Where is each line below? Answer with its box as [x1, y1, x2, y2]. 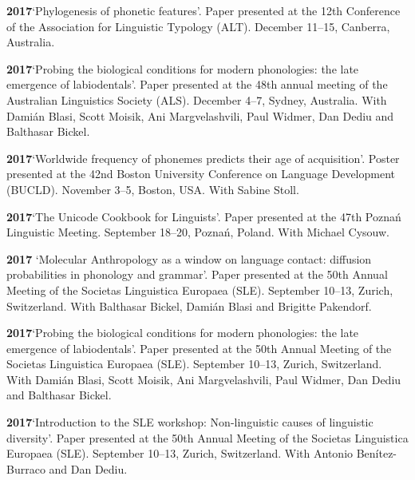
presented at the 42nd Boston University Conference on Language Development [6, 165, 396, 182]
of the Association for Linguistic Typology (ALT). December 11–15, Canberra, [6, 18, 390, 34]
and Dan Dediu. [49, 460, 128, 477]
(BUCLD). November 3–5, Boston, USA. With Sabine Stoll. [6, 180, 299, 197]
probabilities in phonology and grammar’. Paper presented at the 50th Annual [6, 266, 388, 283]
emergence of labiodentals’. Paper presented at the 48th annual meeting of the [6, 76, 388, 93]
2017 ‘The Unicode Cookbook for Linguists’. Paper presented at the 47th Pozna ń [6, 208, 401, 224]
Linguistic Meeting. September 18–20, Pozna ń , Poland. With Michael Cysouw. [6, 224, 389, 240]
